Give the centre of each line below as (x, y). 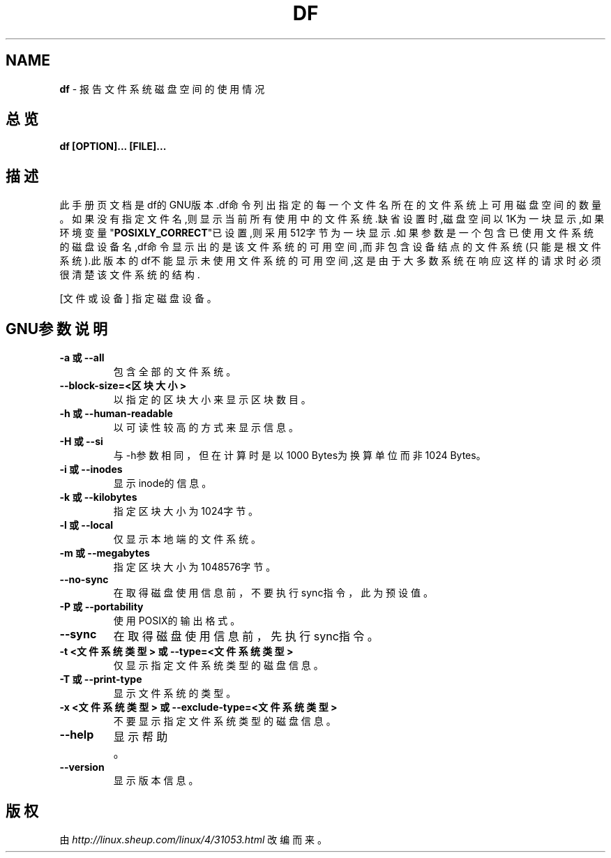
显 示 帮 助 (141, 737)
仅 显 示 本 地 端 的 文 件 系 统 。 (187, 539)
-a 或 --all (82, 358)
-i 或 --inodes (91, 469)
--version (82, 767)
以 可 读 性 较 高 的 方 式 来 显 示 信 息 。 (206, 428)
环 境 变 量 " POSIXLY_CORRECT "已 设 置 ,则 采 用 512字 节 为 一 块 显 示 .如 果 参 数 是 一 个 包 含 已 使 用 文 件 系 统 (327, 233)
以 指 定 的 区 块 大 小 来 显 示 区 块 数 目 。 (212, 400)
